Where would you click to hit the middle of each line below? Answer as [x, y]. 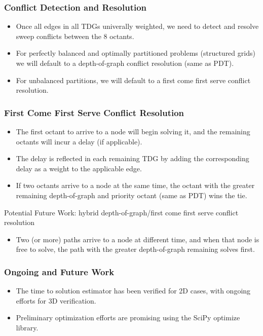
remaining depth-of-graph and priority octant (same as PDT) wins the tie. [131, 195]
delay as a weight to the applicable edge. [79, 168]
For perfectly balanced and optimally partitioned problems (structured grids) [136, 53]
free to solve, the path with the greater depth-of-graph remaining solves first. [135, 249]
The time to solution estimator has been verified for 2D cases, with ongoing [133, 291]
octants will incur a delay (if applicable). [79, 141]
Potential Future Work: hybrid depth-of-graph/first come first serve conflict [121, 212]
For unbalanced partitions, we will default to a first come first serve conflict [133, 80]
